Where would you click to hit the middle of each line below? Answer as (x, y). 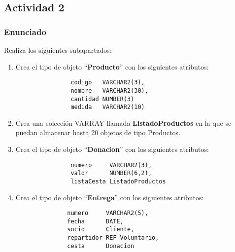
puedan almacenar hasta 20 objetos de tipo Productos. (98, 132)
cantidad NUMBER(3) (102, 99)
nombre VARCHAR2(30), (109, 90)
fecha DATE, (95, 221)
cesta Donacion (101, 246)
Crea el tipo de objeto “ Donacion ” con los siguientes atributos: (112, 149)
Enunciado (25, 31)
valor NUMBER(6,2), (111, 173)
